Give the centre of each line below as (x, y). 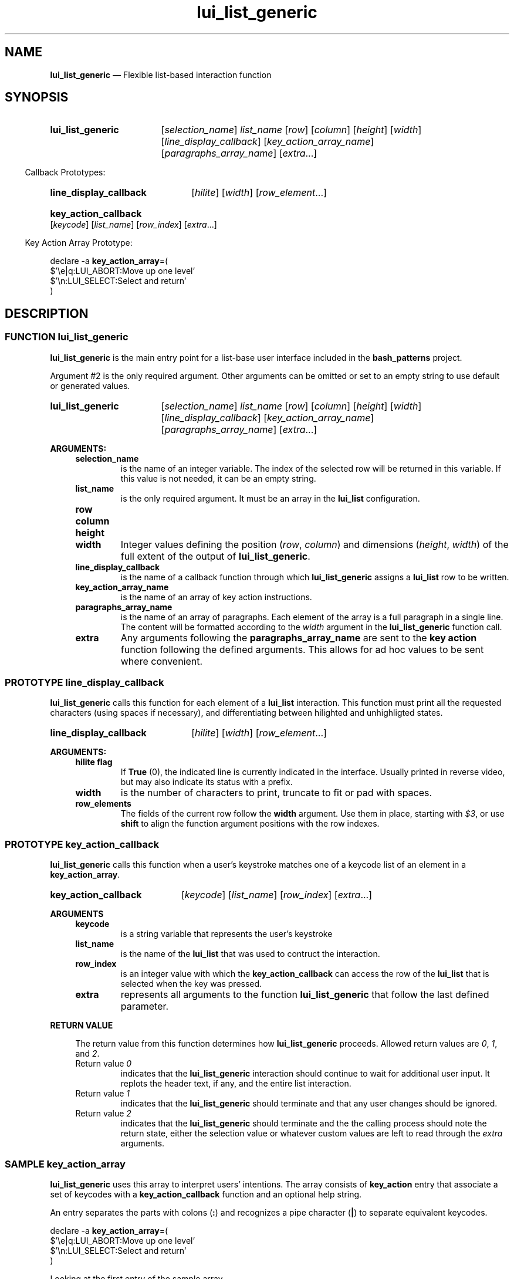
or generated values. (90, 385)
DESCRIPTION (47, 313)
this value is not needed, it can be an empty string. (218, 478)
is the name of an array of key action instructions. (216, 597)
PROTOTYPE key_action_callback (82, 844)
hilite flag (94, 762)
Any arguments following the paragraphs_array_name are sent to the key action (299, 637)
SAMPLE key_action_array (65, 1164)
